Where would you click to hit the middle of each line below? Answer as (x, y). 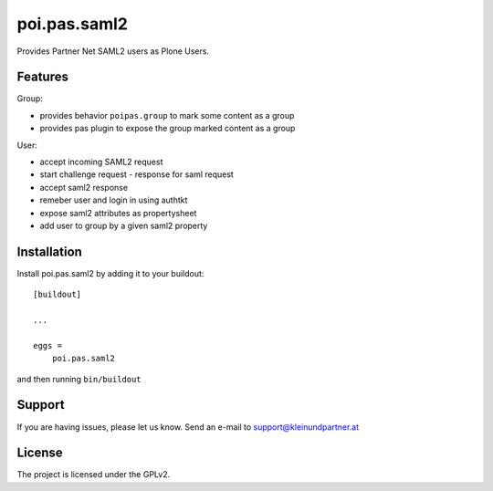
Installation (49, 251)
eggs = (48, 345)
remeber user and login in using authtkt (114, 200)
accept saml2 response (84, 187)
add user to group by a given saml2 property (124, 225)
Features (42, 77)
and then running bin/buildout (79, 379)
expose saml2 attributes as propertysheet (118, 213)
